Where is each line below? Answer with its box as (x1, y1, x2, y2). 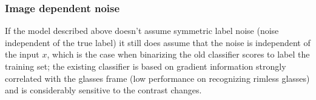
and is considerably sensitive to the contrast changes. (5, 84, 202, 96)
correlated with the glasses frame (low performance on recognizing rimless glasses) (5, 72, 310, 84)
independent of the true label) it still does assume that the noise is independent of (5, 36, 311, 48)
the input (5, 48, 39, 61)
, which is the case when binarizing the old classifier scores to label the (47, 48, 310, 61)
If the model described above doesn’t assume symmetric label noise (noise (5, 24, 279, 37)
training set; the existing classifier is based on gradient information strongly (5, 60, 286, 72)
